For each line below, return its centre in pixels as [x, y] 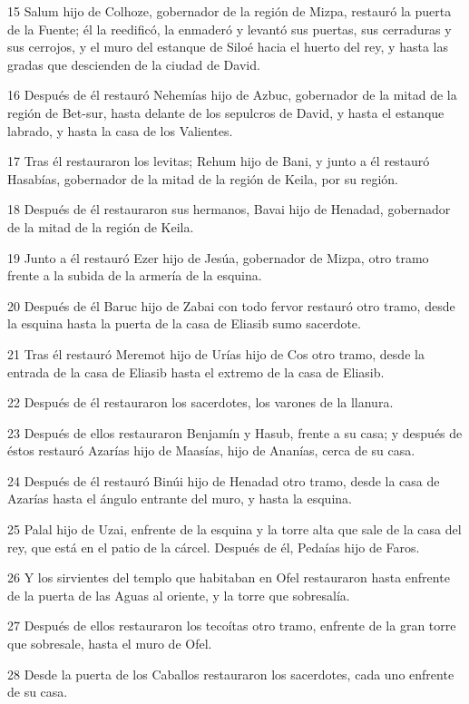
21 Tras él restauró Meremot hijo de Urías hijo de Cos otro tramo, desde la [216, 353]
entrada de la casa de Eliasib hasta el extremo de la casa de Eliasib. [196, 372]
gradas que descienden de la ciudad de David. [134, 64]
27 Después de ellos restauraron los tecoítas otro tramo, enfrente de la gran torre [232, 626]
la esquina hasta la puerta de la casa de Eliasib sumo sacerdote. [184, 323]
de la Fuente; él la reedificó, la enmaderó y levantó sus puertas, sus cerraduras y [230, 29]
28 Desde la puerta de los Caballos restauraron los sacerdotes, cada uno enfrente [231, 674]
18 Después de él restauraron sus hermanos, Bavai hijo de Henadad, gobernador [229, 209]
